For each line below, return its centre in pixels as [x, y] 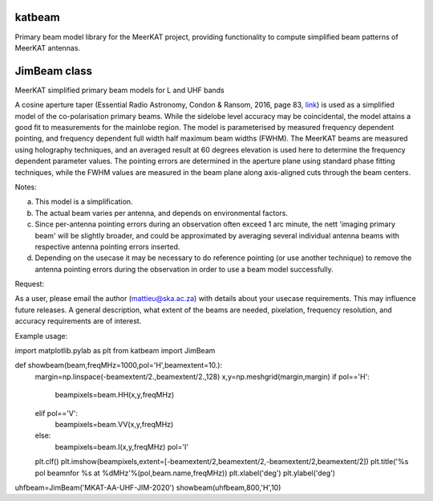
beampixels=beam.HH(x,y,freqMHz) [115, 395]
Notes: [26, 187]
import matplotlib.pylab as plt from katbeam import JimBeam [115, 351]
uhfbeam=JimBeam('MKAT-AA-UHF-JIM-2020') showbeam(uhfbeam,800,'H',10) [148, 487]
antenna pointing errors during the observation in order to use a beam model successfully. [184, 269]
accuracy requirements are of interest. [78, 321]
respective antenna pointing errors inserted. [107, 246]
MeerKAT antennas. [47, 47]
